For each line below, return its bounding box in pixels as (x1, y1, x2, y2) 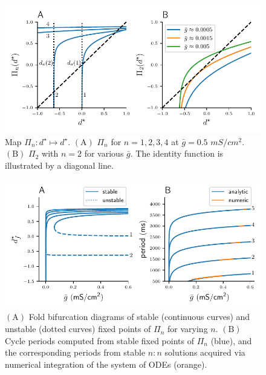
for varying (167, 322, 208, 335)
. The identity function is (130, 147, 224, 160)
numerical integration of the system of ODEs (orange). (5, 357, 207, 370)
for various (84, 147, 124, 160)
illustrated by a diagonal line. (5, 159, 114, 172)
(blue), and (210, 334, 252, 347)
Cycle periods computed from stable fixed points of (5, 334, 194, 347)
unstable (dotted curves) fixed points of (5, 322, 151, 335)
